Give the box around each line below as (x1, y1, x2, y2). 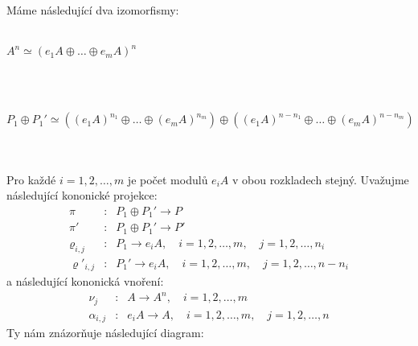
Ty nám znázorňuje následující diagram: (6, 324, 204, 341)
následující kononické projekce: (6, 187, 158, 204)
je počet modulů (127, 171, 208, 187)
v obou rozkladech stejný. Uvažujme (232, 171, 409, 187)
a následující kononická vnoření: (6, 273, 164, 290)
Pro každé (6, 171, 56, 187)
